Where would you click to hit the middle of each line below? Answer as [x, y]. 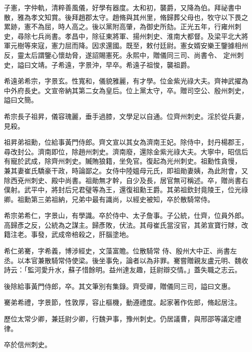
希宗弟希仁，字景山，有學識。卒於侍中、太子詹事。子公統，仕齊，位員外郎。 [126, 215]
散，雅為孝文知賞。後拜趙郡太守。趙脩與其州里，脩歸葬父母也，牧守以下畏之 [126, 17]
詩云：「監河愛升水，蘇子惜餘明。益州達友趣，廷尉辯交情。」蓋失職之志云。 [123, 270]
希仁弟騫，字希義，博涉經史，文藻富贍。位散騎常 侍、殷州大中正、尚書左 [120, 251]
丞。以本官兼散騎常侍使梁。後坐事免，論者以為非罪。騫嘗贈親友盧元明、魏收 [126, 260]
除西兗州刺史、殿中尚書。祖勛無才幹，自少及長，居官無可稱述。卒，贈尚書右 [126, 180]
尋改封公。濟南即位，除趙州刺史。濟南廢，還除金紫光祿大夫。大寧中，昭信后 [126, 151]
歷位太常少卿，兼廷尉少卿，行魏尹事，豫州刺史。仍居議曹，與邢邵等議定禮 [123, 319]
